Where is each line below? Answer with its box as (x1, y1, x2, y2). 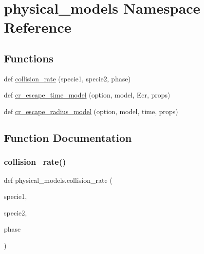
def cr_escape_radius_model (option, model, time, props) (4, 106, 178, 116)
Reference (4, 17, 72, 37)
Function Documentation (4, 130, 132, 145)
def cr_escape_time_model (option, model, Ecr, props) (4, 90, 170, 100)
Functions (4, 50, 54, 65)
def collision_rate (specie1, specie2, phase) (4, 73, 131, 83)
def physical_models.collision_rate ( (4, 175, 112, 185)
